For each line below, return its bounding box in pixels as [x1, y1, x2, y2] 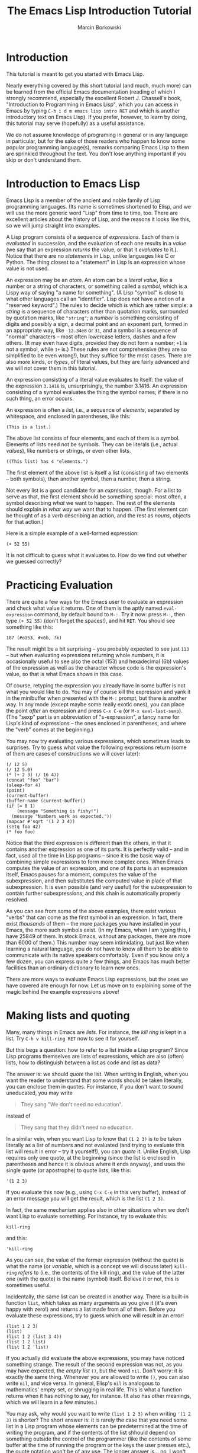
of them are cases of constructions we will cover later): [6, 750, 141, 757]
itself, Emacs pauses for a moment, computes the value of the [6, 870, 157, 878]
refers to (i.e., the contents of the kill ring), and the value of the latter [18, 1269, 185, 1276]
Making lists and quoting [6, 1009, 130, 1022]
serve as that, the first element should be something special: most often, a [6, 493, 187, 500]
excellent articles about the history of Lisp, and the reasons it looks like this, [6, 215, 191, 223]
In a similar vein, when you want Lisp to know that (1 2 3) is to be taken [6, 1135, 181, 1142]
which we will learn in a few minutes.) [6, 1398, 98, 1406]
